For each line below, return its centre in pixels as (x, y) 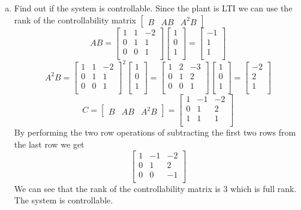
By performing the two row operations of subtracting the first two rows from (155, 132)
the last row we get (49, 144)
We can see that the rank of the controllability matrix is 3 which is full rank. (155, 188)
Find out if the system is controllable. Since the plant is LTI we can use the (153, 8)
